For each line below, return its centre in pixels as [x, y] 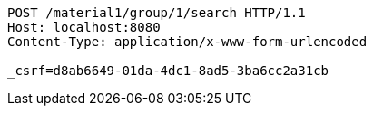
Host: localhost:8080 [84, 27]
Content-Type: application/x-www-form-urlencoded [187, 42]
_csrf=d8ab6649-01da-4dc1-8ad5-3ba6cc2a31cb [168, 71]
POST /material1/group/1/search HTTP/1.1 [157, 13]
